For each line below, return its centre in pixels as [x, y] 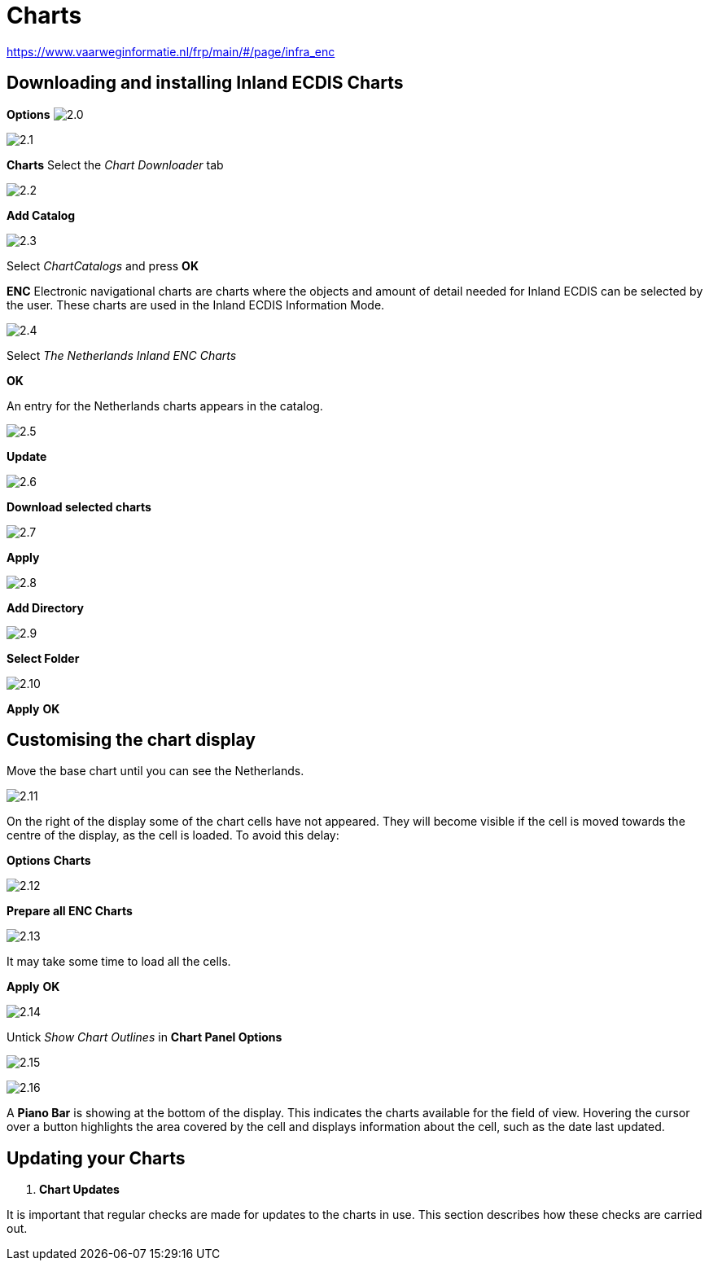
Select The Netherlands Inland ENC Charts [122, 355]
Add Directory [45, 607]
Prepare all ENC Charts [70, 911]
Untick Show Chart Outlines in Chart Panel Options [144, 1037]
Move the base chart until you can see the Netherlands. [155, 771]
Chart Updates [79, 1190]
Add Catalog [41, 215]
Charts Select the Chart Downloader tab [115, 164]
